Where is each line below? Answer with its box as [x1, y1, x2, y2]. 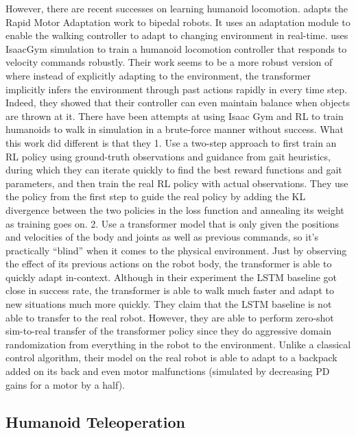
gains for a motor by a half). [5, 377, 126, 391]
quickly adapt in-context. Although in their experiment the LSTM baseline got [5, 269, 337, 284]
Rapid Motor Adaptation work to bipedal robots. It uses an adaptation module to [5, 14, 351, 29]
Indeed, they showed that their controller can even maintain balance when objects [5, 95, 350, 110]
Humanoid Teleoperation [5, 411, 185, 432]
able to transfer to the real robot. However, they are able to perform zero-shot [5, 310, 334, 324]
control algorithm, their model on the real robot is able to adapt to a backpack [5, 350, 337, 365]
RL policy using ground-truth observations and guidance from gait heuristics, [5, 149, 331, 163]
